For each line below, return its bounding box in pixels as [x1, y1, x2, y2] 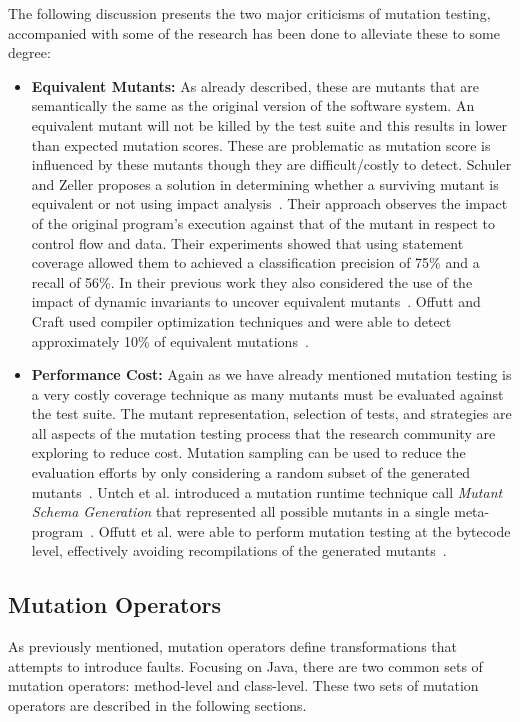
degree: [8, 42, 51, 63]
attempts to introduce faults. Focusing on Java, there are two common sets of [8, 655, 483, 676]
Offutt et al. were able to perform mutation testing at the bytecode [98, 520, 511, 541]
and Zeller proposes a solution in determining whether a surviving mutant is [31, 173, 499, 194]
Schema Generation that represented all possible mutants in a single [31, 501, 450, 522]
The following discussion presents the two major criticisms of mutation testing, [8, 3, 491, 23]
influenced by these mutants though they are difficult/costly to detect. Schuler [31, 154, 512, 175]
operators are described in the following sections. [8, 695, 307, 716]
